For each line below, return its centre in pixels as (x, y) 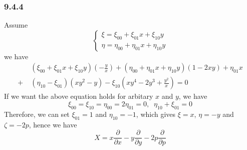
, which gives (156, 114)
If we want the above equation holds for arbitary (79, 96)
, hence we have (53, 124)
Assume (16, 25)
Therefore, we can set (37, 114)
